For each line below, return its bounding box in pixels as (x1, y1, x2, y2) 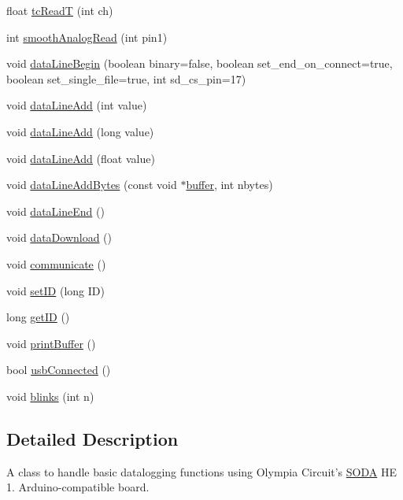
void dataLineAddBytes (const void (6, 176, 177, 193)
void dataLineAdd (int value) (6, 97, 147, 113)
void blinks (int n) (6, 387, 94, 404)
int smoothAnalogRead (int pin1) (6, 28, 168, 45)
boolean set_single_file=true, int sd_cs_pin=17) (6, 70, 246, 87)
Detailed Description (6, 426, 179, 450)
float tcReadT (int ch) (6, 2, 113, 18)
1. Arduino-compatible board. (6, 479, 150, 495)
